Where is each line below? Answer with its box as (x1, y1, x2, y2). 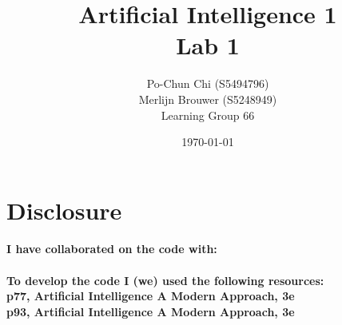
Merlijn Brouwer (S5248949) (138, 90, 277, 107)
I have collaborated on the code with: (6, 240, 217, 257)
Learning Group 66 (161, 106, 255, 123)
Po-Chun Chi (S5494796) (146, 75, 269, 92)
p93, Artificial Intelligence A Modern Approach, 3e (6, 303, 295, 319)
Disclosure (6, 193, 122, 226)
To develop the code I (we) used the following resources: (6, 271, 324, 288)
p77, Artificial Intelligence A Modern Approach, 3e (6, 287, 295, 304)
